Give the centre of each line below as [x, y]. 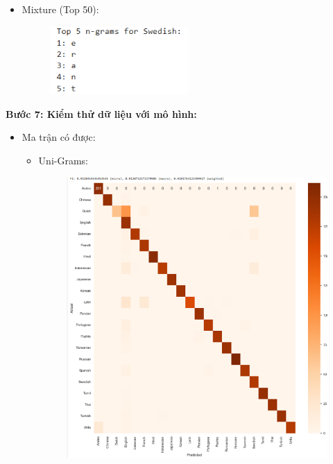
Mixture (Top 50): [60, 9]
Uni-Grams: [63, 160]
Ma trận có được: [59, 137]
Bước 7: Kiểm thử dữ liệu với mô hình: [101, 113]
